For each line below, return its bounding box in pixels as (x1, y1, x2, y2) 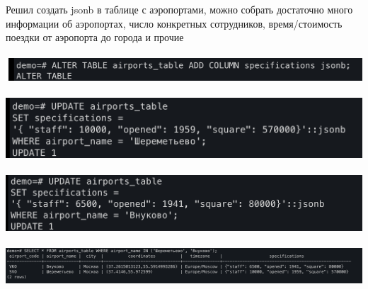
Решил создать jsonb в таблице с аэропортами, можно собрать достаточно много (6, 2, 353, 16)
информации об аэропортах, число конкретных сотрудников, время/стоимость (6, 16, 343, 30)
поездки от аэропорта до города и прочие (6, 30, 184, 45)
